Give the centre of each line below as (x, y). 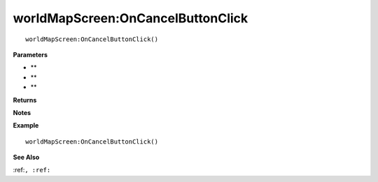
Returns (25, 100)
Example (26, 126)
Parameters (30, 54)
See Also (26, 158)
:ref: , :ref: (32, 170)
